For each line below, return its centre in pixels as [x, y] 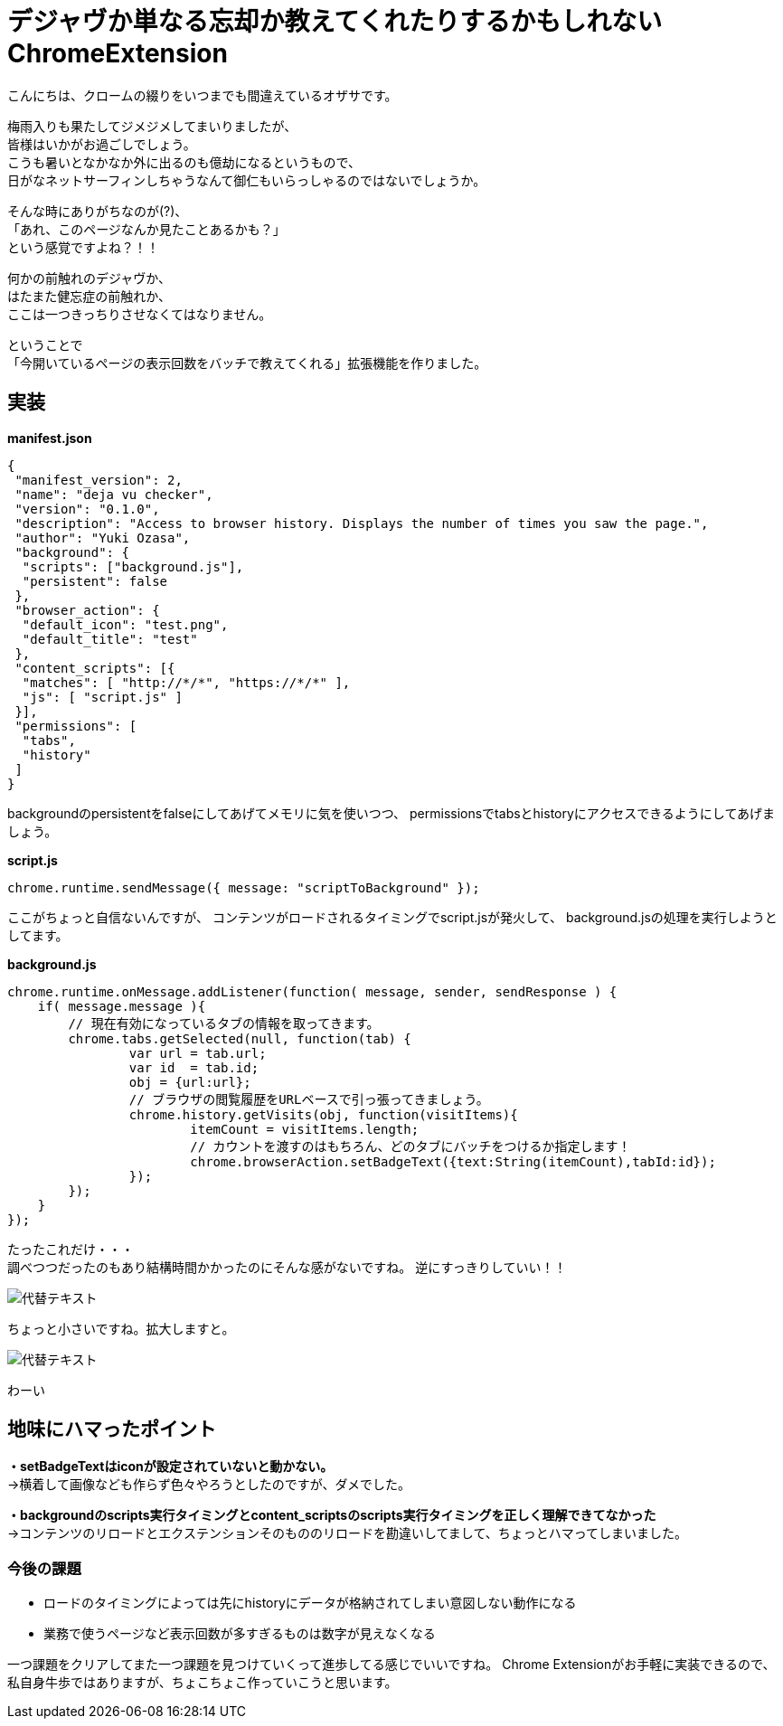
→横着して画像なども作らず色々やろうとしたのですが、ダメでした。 [209, 1485]
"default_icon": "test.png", [125, 624]
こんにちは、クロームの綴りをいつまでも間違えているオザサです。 [203, 95]
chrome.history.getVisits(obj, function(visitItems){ [323, 1114]
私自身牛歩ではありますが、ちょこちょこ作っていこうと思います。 [203, 1683]
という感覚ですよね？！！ [83, 247]
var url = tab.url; [198, 1053]
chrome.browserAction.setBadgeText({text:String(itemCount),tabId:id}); [453, 1161]
